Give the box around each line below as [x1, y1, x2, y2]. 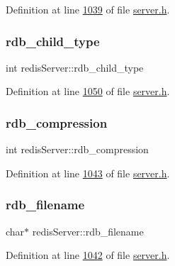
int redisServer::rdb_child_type [6, 60, 144, 74]
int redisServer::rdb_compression [6, 142, 149, 157]
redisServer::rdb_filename [32, 223, 144, 238]
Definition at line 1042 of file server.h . [6, 248, 170, 262]
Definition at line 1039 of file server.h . [6, 2, 170, 16]
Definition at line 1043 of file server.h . [6, 165, 170, 180]
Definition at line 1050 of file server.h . [6, 84, 170, 99]
